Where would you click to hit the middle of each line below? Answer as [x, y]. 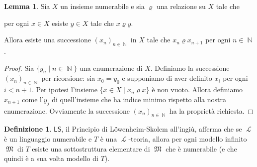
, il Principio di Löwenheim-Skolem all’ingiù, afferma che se [152, 129]
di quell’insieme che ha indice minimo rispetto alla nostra [139, 99]
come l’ [33, 99]
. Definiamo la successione [190, 68]
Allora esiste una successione [47, 40]
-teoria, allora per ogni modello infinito [188, 138]
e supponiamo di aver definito [167, 78]
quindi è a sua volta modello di [51, 158]
